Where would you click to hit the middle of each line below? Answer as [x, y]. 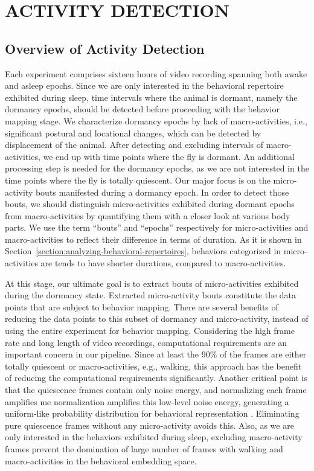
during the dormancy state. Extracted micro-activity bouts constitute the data [151, 295]
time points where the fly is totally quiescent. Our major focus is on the [138, 180]
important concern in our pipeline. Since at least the [102, 354]
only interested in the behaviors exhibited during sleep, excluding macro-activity [154, 437]
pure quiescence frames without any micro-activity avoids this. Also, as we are [149, 425]
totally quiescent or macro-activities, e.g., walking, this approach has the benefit [153, 366]
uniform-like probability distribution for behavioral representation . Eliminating [152, 413]
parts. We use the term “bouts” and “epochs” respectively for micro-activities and [157, 227]
